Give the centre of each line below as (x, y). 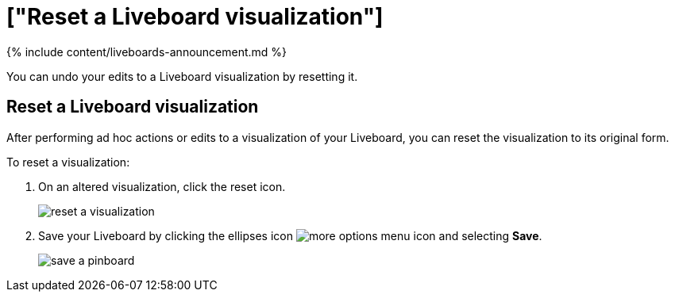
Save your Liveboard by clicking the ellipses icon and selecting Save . (290, 235)
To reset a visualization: (68, 162)
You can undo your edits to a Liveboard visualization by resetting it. (182, 76)
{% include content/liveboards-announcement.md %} (147, 52)
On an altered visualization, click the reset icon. (162, 186)
